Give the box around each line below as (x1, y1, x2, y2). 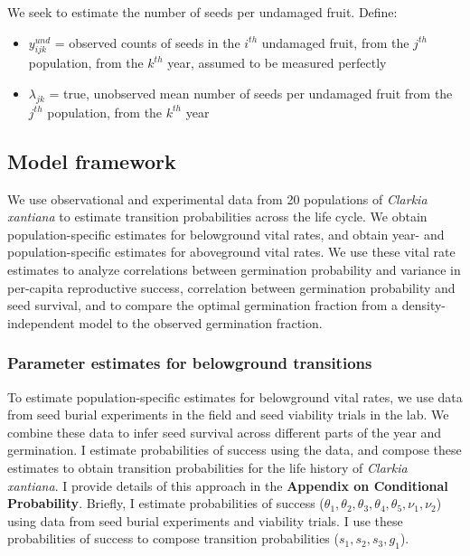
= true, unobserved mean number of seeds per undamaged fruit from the (49, 83, 453, 102)
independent (7, 313, 75, 332)
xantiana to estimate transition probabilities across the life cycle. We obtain (7, 207, 428, 226)
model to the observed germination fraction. (79, 313, 323, 332)
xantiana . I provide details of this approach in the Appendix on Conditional (7, 476, 448, 495)
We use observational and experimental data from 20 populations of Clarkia (7, 189, 428, 208)
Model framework (7, 146, 176, 174)
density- (401, 296, 446, 315)
